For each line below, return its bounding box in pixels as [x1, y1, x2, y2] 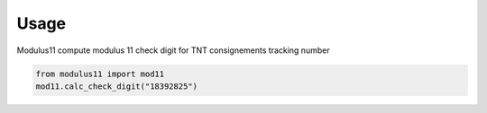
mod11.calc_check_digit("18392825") [35, 81, 198, 91]
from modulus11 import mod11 [35, 68, 165, 79]
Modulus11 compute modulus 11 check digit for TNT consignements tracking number [16, 45, 330, 56]
